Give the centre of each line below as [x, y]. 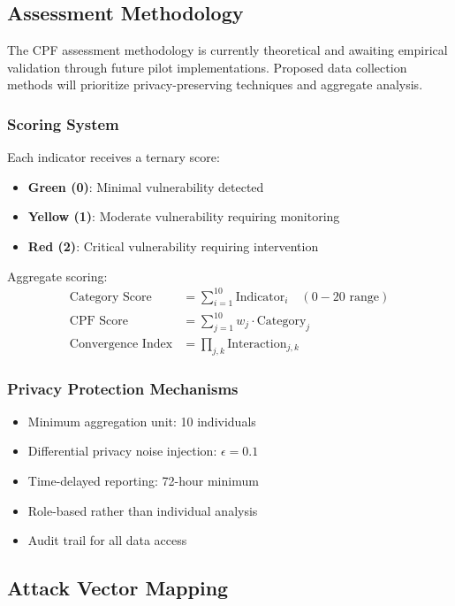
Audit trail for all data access [107, 540]
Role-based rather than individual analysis [143, 510]
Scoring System [63, 123]
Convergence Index [121, 344]
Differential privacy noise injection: [122, 451]
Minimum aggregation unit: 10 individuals [142, 421]
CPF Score [99, 322]
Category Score [110, 297]
